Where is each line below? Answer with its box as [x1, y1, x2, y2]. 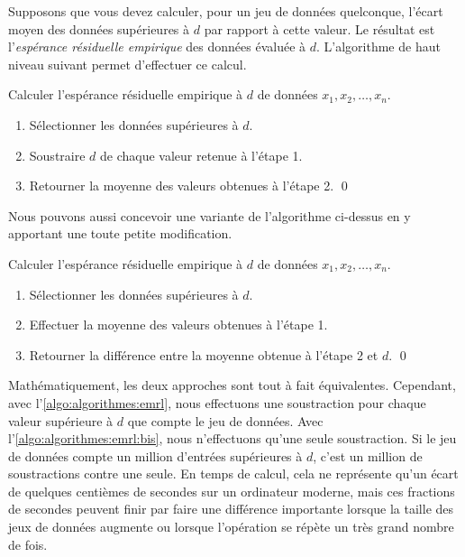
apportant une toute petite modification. [8, 224, 232, 243]
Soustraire [29, 145, 86, 164]
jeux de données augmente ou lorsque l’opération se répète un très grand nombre [8, 517, 454, 536]
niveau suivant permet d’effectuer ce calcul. [8, 54, 247, 73]
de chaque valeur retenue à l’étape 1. [100, 145, 303, 164]
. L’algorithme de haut [316, 37, 441, 56]
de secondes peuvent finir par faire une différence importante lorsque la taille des [8, 499, 454, 518]
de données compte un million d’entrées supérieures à [8, 446, 303, 465]
